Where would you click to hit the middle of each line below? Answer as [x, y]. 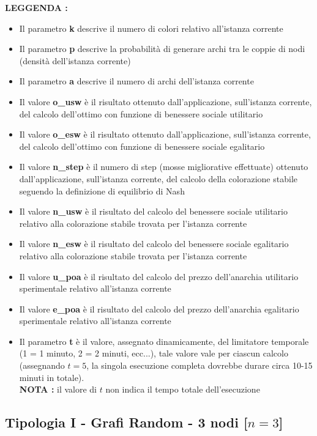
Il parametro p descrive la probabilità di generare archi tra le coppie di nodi [162, 49]
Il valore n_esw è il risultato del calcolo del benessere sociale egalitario [154, 244]
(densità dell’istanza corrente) [75, 60]
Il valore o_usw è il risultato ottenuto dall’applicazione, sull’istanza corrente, [166, 101]
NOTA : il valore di [58, 389]
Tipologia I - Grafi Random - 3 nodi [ [126, 422]
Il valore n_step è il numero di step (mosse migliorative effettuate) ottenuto [164, 167]
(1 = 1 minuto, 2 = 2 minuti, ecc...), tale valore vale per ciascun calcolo [154, 353]
